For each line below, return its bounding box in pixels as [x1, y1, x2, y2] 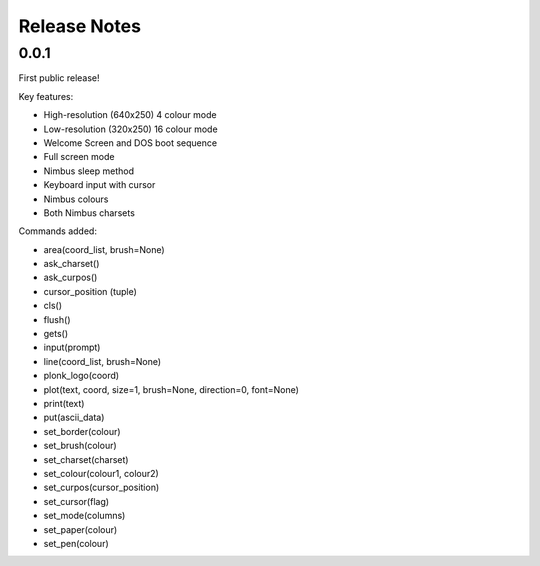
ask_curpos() [43, 271, 98, 284]
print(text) [43, 397, 85, 409]
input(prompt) [43, 341, 101, 354]
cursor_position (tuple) [43, 285, 137, 297]
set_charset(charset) [43, 453, 129, 465]
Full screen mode [43, 151, 115, 163]
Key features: [18, 90, 74, 102]
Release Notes [18, 15, 142, 37]
